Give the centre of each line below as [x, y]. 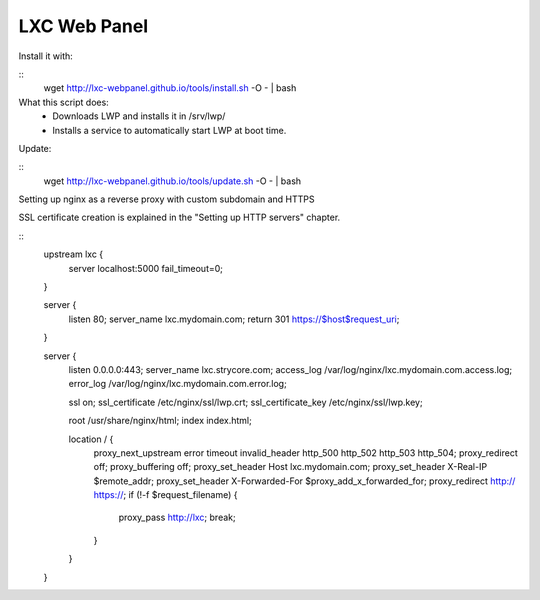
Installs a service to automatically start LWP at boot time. [169, 130]
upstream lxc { [73, 254]
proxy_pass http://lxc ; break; [177, 517]
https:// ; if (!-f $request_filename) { [165, 495]
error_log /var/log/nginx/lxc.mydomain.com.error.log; [177, 384]
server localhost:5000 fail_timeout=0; [146, 268]
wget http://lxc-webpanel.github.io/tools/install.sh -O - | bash [170, 88]
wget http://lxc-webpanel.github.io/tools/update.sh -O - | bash [172, 181]
